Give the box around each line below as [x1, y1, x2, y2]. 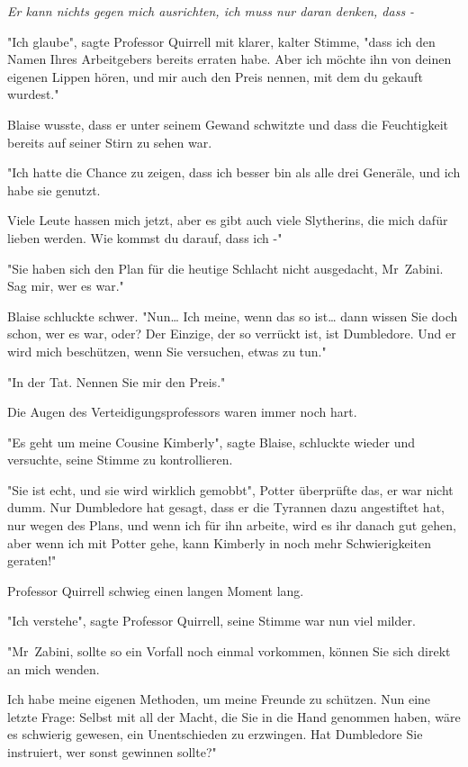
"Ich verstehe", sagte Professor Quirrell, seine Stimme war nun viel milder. [7, 611, 416, 630]
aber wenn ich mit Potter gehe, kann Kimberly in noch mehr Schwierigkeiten [7, 533, 431, 552]
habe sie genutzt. [7, 180, 101, 199]
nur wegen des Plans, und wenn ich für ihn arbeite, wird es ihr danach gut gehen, [7, 516, 456, 535]
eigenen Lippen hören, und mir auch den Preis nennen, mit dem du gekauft [7, 67, 423, 86]
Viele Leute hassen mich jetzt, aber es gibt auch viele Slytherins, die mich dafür [7, 211, 448, 230]
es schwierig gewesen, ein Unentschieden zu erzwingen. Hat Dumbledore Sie [7, 725, 423, 744]
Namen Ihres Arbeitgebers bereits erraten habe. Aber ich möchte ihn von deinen [7, 50, 452, 68]
